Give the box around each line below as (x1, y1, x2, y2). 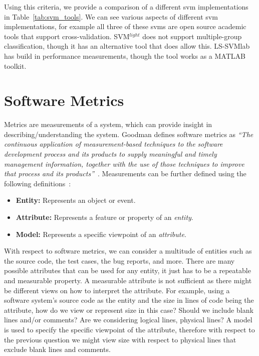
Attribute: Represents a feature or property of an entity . (16, 212, 193, 222)
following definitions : (4, 178, 71, 188)
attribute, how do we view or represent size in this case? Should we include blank (4, 304, 253, 315)
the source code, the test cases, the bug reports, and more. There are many (4, 255, 235, 266)
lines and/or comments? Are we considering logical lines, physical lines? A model (4, 314, 252, 325)
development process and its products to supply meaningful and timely (4, 149, 217, 159)
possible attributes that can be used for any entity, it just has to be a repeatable (4, 265, 251, 276)
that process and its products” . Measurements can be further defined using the (4, 168, 246, 179)
